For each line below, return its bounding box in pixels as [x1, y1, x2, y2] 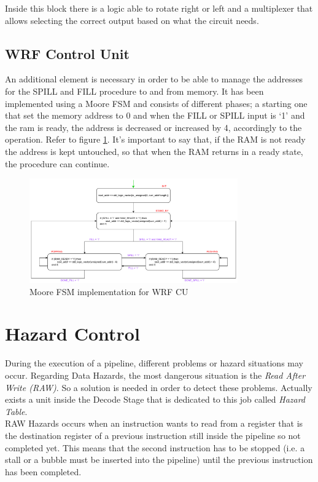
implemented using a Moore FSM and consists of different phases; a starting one [5, 97, 308, 109]
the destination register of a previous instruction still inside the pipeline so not [5, 429, 301, 441]
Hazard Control [5, 321, 140, 346]
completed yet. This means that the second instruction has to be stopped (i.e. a [5, 441, 305, 454]
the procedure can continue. [5, 157, 110, 170]
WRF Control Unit [5, 44, 130, 63]
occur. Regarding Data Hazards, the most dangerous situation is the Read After [5, 368, 306, 381]
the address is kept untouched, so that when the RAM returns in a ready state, [5, 144, 303, 157]
